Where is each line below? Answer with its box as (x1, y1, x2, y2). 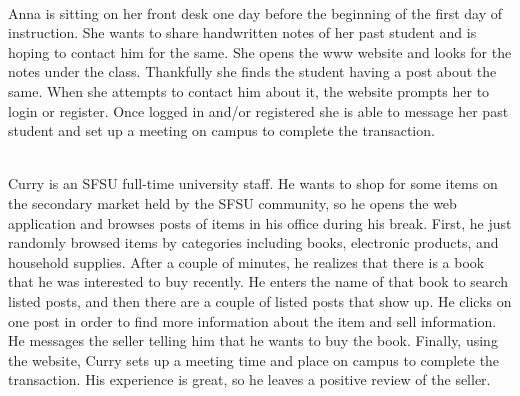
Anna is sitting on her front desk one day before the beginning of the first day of (8, 2, 503, 23)
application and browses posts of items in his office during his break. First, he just (8, 212, 512, 233)
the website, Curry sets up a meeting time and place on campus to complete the (8, 349, 500, 370)
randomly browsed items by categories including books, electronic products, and (8, 232, 499, 253)
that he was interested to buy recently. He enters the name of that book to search (8, 271, 509, 292)
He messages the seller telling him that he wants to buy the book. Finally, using (8, 330, 498, 351)
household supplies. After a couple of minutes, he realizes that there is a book (8, 251, 485, 272)
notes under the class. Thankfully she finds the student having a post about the (8, 61, 497, 82)
